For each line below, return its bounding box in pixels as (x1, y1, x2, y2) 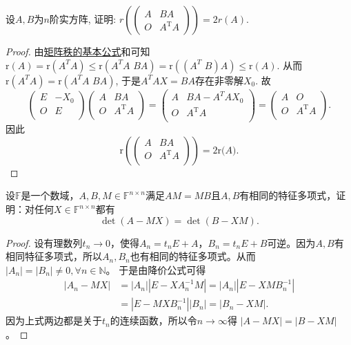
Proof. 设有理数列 (6, 235, 83, 250)
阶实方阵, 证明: (49, 12, 117, 26)
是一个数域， (21, 188, 79, 203)
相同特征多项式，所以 (6, 249, 102, 263)
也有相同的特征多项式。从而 (130, 249, 256, 263)
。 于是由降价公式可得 (106, 262, 206, 277)
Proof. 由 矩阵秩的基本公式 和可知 (6, 44, 150, 58)
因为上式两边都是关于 (6, 313, 102, 328)
